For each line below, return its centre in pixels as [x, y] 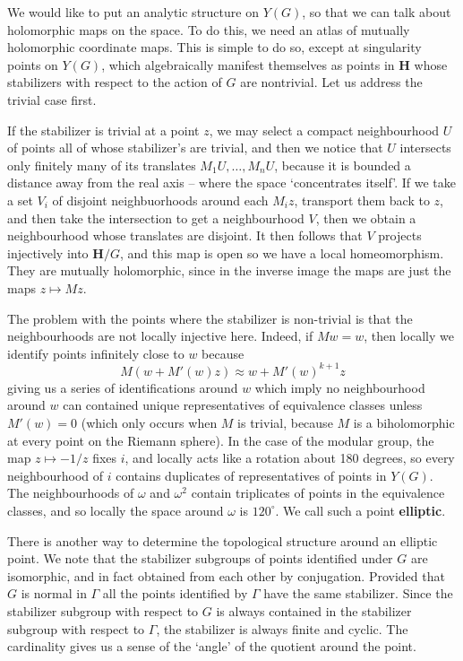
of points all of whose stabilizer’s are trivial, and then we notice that [195, 148]
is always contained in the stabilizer [314, 610]
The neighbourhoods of [71, 493]
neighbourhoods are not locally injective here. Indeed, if [160, 336]
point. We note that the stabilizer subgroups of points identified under [200, 558]
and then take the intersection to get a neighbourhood [156, 217]
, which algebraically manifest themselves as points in [248, 64]
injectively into [48, 252]
